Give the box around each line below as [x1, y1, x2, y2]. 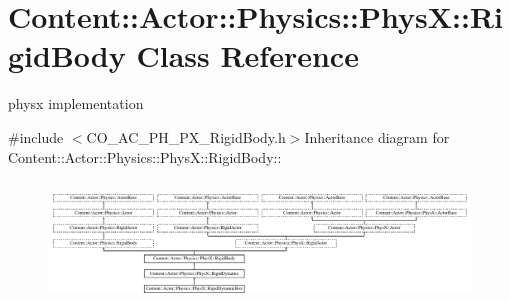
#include [8, 126, 64, 147]
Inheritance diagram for [304, 126, 450, 147]
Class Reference [136, 35, 359, 76]
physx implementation [8, 93, 144, 114]
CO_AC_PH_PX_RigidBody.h [86, 126, 286, 147]
